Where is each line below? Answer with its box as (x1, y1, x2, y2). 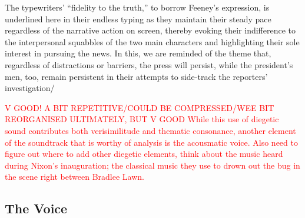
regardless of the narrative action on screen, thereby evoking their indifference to (5, 24, 296, 36)
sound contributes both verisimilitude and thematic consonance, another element (5, 124, 296, 136)
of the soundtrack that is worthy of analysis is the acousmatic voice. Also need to (5, 136, 298, 148)
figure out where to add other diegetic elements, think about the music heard (5, 147, 283, 160)
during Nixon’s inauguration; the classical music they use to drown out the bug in (5, 159, 300, 171)
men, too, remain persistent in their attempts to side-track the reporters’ (5, 70, 268, 82)
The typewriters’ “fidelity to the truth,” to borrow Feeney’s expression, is (5, 1, 270, 13)
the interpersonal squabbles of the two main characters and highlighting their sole (5, 35, 300, 48)
